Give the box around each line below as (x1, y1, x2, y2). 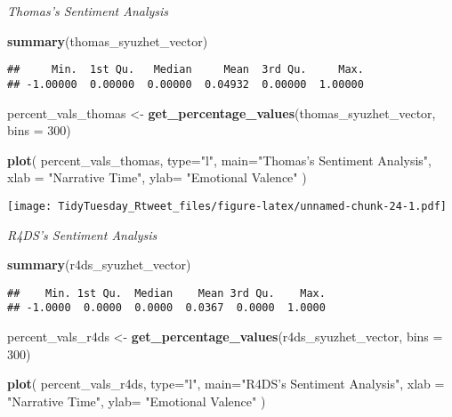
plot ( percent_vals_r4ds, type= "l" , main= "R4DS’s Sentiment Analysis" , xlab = (7, 374, 445, 393)
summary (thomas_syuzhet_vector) (7, 31, 208, 50)
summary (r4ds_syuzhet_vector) (7, 255, 191, 274)
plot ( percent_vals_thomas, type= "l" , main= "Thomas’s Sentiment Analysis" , (7, 150, 432, 169)
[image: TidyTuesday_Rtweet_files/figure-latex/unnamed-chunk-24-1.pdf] (7, 199, 447, 213)
